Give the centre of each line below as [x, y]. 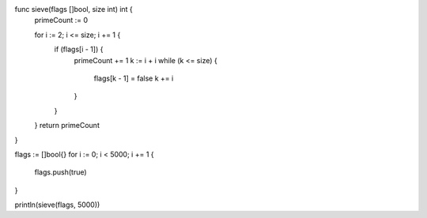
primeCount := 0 [61, 21]
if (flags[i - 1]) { [79, 49]
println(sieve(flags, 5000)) [57, 205]
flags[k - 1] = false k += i [134, 78]
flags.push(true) [60, 172]
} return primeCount [67, 126]
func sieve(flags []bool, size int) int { [74, 9]
